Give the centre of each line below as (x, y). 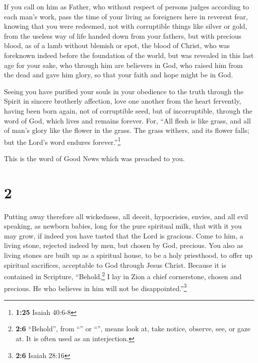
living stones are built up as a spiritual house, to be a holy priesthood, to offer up (128, 255)
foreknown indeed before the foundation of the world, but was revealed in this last (129, 55)
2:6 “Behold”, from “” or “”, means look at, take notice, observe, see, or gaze (133, 329)
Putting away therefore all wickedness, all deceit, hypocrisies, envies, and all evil (126, 216)
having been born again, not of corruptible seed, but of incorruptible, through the (128, 110)
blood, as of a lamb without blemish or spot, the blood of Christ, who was (117, 45)
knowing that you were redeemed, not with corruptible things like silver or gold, (126, 26)
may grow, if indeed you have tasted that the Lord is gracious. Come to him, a (124, 235)
